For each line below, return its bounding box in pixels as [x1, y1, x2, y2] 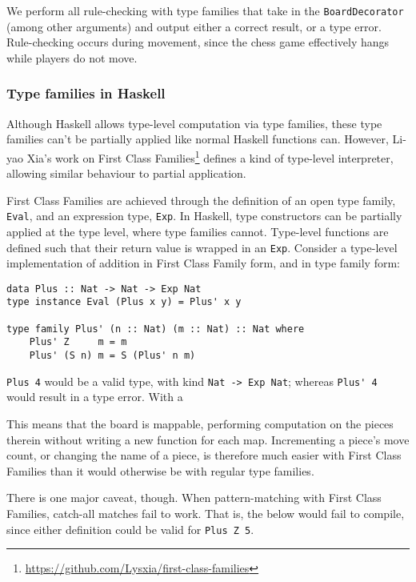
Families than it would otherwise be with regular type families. [6, 462, 314, 479]
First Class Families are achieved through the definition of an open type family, [6, 191, 396, 208]
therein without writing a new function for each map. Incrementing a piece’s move [6, 431, 410, 448]
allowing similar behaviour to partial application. [6, 165, 246, 182]
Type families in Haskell [6, 83, 166, 103]
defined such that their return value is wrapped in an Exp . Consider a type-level [6, 239, 398, 255]
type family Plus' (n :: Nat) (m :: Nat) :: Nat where [6, 323, 305, 335]
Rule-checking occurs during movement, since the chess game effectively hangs [6, 34, 390, 50]
